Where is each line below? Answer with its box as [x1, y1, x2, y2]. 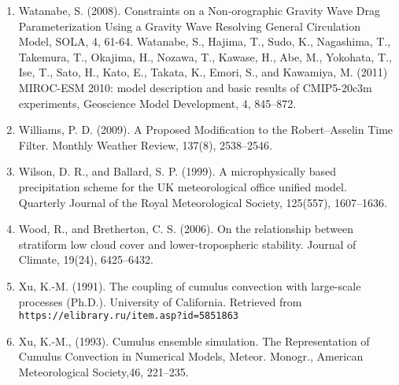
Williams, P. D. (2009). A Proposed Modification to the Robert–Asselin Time [18, 121, 393, 138]
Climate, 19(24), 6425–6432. [18, 251, 153, 268]
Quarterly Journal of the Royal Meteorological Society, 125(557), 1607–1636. [18, 194, 387, 210]
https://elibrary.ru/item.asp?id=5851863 [18, 310, 238, 322]
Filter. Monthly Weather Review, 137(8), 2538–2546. [18, 136, 272, 153]
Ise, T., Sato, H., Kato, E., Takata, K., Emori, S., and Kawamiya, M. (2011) [18, 64, 388, 80]
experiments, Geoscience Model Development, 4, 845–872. [18, 94, 297, 111]
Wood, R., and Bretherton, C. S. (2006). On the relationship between [18, 220, 354, 237]
